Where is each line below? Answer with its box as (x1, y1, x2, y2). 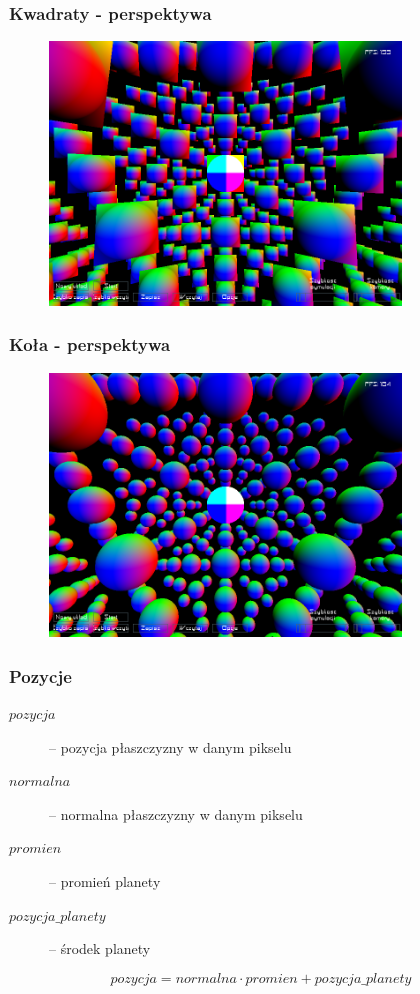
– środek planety (49, 938, 151, 959)
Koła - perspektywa (9, 332, 171, 357)
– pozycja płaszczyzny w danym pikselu (49, 736, 292, 757)
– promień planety (49, 870, 161, 891)
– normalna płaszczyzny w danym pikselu (49, 803, 303, 824)
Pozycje (9, 663, 72, 688)
